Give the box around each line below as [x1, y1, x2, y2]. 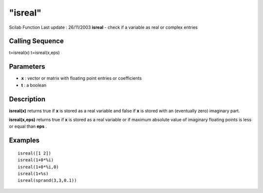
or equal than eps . [9, 123, 47, 129]
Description [9, 95, 46, 103]
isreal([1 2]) [18, 150, 51, 156]
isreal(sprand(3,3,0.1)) [18, 178, 77, 183]
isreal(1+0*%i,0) [18, 164, 59, 170]
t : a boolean [21, 82, 47, 88]
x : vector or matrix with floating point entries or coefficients [21, 76, 142, 81]
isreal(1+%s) [18, 171, 49, 176]
